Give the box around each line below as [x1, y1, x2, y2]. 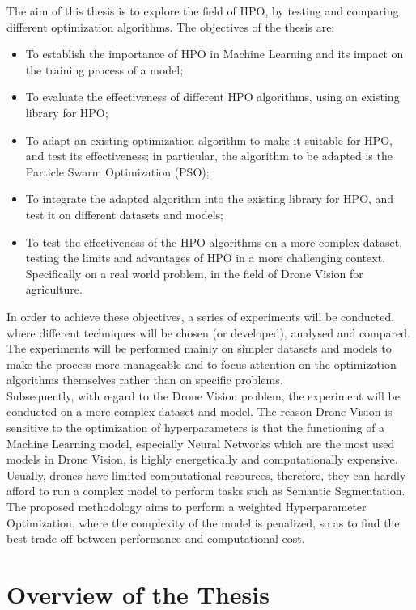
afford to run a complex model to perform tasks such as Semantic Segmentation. [6, 482, 405, 499]
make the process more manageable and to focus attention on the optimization [6, 355, 397, 372]
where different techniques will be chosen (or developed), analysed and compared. [6, 324, 410, 341]
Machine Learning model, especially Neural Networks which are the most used [6, 434, 395, 451]
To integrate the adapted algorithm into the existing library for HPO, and [25, 190, 394, 207]
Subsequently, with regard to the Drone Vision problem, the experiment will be [6, 387, 400, 404]
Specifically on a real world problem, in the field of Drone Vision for [25, 265, 363, 282]
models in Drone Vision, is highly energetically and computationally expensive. [6, 451, 398, 468]
